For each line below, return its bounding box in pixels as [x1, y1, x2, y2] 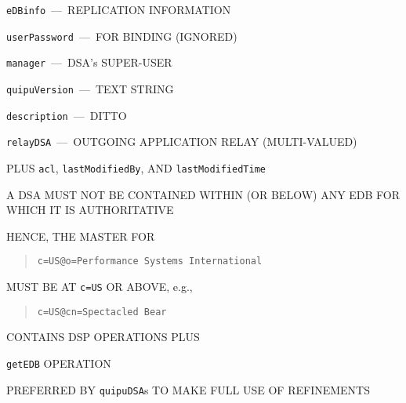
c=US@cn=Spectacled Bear [37, 306, 167, 318]
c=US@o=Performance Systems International [37, 256, 263, 267]
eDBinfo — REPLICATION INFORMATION [6, 2, 231, 17]
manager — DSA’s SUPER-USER [6, 54, 172, 71]
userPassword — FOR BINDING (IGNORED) [6, 27, 237, 44]
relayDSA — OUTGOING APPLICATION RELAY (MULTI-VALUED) [6, 133, 357, 150]
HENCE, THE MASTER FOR [6, 227, 155, 244]
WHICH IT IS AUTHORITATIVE [6, 201, 174, 218]
